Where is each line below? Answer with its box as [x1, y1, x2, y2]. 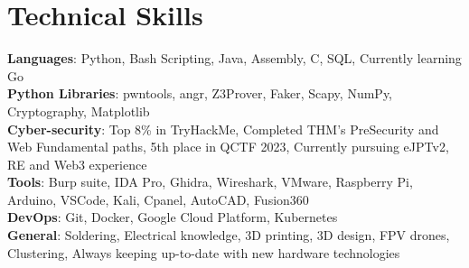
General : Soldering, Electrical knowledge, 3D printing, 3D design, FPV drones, [7, 226, 450, 245]
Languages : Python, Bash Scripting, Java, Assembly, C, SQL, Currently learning [7, 49, 462, 68]
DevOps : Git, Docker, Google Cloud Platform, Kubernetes [7, 208, 338, 226]
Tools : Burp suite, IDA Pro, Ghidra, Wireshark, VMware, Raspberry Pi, [7, 172, 413, 191]
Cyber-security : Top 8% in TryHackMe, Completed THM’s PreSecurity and [7, 119, 439, 138]
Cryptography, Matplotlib [7, 101, 150, 120]
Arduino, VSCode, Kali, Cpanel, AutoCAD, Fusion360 [7, 189, 309, 208]
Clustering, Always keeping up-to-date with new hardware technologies [7, 243, 400, 262]
